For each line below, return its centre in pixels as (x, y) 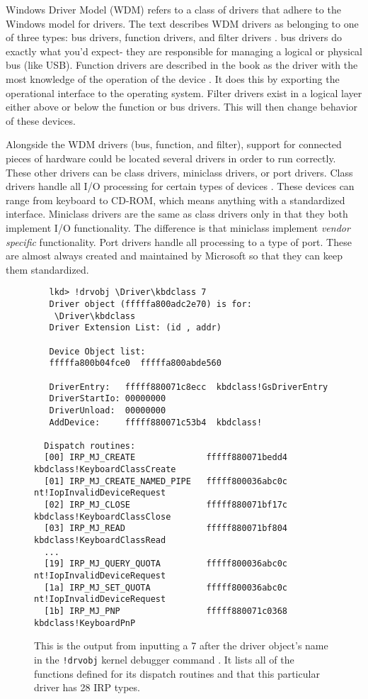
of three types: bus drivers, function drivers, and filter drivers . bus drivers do (174, 37)
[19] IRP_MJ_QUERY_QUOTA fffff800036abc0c (166, 564)
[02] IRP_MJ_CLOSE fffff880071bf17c (166, 505)
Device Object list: (97, 351)
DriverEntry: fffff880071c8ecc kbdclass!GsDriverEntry (189, 387)
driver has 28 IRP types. (87, 687)
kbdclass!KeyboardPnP (85, 623)
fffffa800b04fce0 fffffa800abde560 (135, 363)
